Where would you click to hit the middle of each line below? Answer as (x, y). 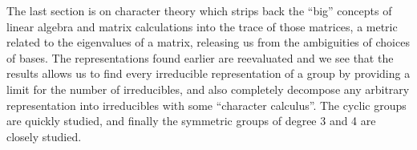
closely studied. (44, 136)
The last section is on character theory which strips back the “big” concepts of (199, 10)
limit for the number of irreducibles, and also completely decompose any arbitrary (208, 89)
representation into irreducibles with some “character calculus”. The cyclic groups (206, 105)
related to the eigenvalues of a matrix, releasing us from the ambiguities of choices (208, 42)
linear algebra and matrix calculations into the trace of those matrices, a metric (202, 26)
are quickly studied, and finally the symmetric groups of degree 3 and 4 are (191, 121)
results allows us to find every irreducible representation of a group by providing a (208, 73)
